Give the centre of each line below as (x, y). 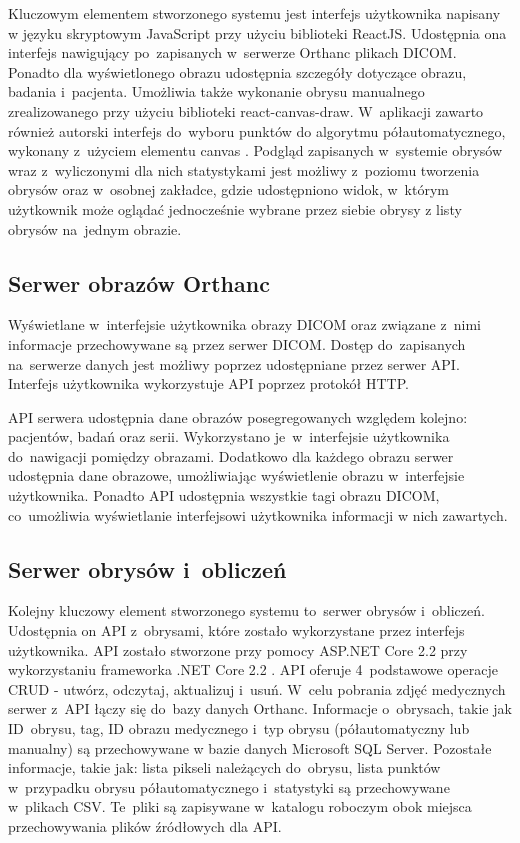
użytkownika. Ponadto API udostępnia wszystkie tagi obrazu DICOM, (224, 495)
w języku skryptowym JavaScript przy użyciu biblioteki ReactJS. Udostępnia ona (257, 32)
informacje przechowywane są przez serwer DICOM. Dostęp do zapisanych (237, 343)
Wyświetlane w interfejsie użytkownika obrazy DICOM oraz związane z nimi (244, 324)
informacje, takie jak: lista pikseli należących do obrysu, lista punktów (224, 767)
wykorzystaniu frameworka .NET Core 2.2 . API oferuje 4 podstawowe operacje (253, 669)
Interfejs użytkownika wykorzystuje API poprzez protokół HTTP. (208, 383)
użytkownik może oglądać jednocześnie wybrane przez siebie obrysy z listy (235, 208)
